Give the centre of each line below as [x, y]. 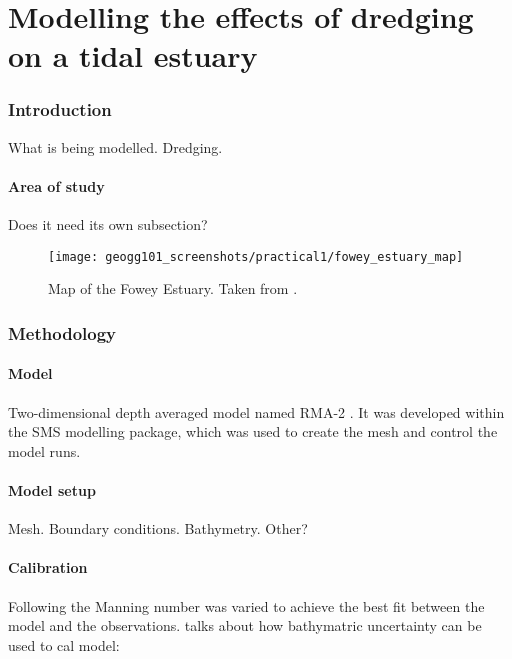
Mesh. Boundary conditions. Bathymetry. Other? [158, 528]
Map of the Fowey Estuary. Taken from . [173, 288]
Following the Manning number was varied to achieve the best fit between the [246, 605]
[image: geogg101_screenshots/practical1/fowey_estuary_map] [256, 256]
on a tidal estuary [133, 55]
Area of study [56, 185]
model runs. [44, 450]
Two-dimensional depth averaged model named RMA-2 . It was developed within [256, 411]
